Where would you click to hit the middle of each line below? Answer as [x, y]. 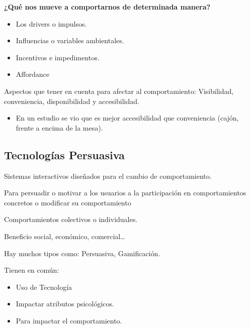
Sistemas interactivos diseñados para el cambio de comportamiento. [108, 176]
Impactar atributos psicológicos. [65, 304]
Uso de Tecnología [44, 287]
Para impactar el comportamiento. [69, 320]
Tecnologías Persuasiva [64, 154]
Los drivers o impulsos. [51, 23]
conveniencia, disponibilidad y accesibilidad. [72, 101]
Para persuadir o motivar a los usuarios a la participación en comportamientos [125, 193]
